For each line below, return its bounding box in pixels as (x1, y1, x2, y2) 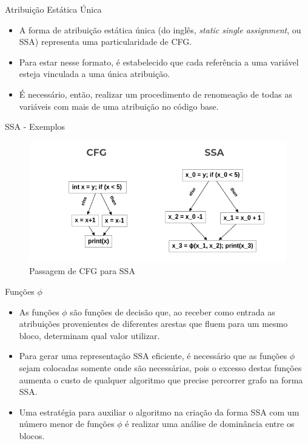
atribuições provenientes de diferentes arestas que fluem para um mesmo (19, 317, 288, 330)
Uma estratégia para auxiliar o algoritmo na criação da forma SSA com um (19, 405, 300, 418)
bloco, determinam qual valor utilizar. (19, 329, 160, 341)
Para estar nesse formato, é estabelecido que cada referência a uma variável (19, 55, 299, 68)
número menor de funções (19, 417, 115, 430)
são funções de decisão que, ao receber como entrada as (70, 305, 275, 318)
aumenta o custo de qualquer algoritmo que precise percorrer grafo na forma (19, 373, 303, 386)
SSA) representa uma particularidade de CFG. (19, 35, 192, 48)
